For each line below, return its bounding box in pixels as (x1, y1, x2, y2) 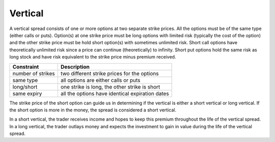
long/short (12, 83, 38, 90)
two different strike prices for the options (60, 70, 159, 77)
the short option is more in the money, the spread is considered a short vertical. (9, 107, 177, 113)
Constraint (12, 63, 39, 70)
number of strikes (12, 70, 56, 77)
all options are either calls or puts (60, 76, 141, 83)
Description (60, 63, 90, 70)
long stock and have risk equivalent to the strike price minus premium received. (9, 54, 176, 60)
